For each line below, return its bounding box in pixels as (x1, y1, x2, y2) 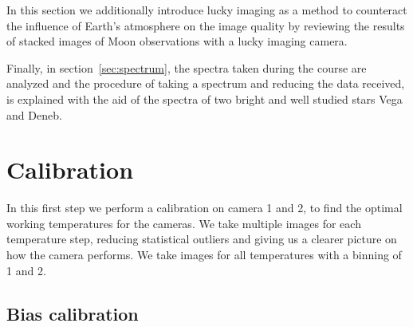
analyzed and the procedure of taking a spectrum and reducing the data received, (6, 75, 405, 92)
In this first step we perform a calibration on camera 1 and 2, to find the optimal (6, 199, 403, 216)
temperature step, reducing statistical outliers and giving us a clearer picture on (6, 230, 397, 247)
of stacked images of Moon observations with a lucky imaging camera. (6, 33, 348, 49)
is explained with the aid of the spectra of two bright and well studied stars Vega (6, 90, 403, 107)
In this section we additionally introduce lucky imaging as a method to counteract (6, 2, 407, 18)
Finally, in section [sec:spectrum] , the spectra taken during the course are (6, 59, 367, 76)
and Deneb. (6, 106, 62, 123)
